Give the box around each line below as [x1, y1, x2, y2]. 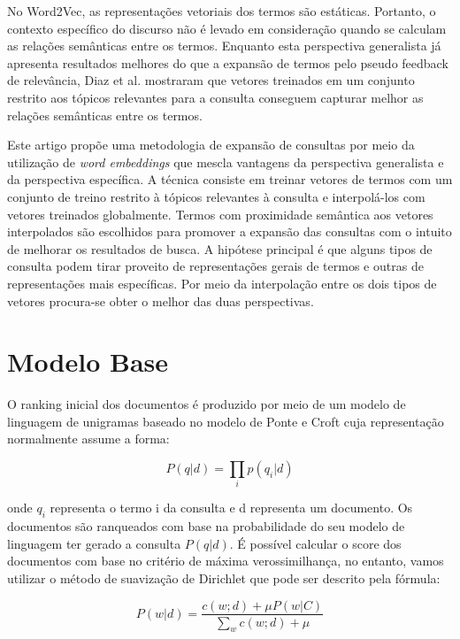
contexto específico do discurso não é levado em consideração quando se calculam [7, 19, 447, 37]
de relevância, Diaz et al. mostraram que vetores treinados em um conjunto [7, 71, 415, 89]
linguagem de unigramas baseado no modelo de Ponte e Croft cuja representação [7, 412, 444, 430]
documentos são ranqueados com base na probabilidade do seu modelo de [7, 517, 405, 535]
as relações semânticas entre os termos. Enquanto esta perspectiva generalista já [7, 36, 441, 55]
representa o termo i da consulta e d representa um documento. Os [50, 498, 413, 517]
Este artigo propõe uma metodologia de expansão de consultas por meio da [7, 135, 415, 154]
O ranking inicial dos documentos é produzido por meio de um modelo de [7, 395, 406, 413]
